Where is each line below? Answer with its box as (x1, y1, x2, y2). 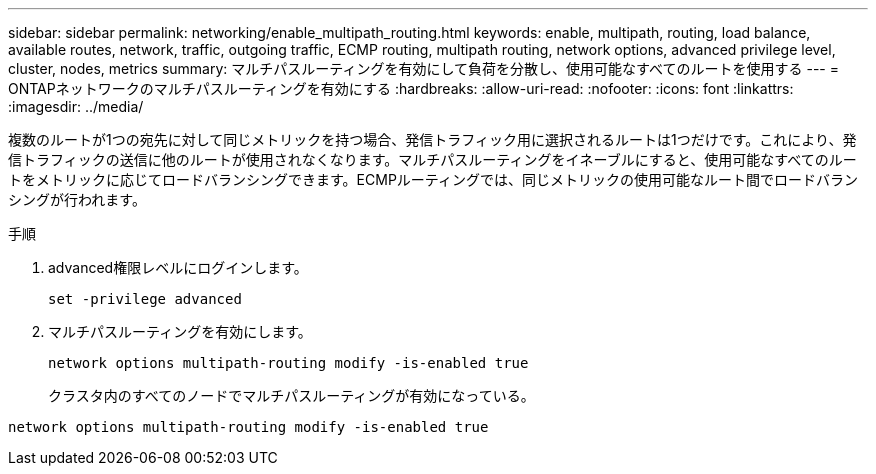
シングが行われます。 (8, 191, 146, 208)
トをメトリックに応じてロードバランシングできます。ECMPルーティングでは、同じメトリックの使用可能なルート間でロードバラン (8, 171, 858, 188)
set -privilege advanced (48, 291, 242, 307)
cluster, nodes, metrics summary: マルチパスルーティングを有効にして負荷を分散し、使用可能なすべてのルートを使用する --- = (8, 60, 839, 77)
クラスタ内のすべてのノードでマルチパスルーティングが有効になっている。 (48, 387, 535, 404)
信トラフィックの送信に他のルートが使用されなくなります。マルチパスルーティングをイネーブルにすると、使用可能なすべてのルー (8, 151, 857, 168)
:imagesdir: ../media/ (8, 98, 144, 115)
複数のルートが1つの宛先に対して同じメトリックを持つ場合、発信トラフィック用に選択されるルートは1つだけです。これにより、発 (8, 131, 857, 148)
